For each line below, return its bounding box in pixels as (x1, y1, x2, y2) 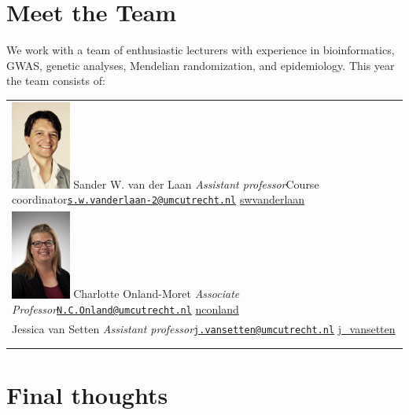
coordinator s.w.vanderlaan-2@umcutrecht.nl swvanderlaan (12, 191, 305, 207)
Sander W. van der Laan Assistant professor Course (73, 175, 319, 192)
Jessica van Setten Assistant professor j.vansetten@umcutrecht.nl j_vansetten (12, 321, 396, 337)
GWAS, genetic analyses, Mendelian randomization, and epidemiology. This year (6, 57, 395, 73)
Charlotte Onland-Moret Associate (73, 285, 240, 302)
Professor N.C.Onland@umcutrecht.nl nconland (12, 301, 239, 318)
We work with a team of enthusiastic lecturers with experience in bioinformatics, (6, 42, 395, 58)
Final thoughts (6, 378, 168, 410)
